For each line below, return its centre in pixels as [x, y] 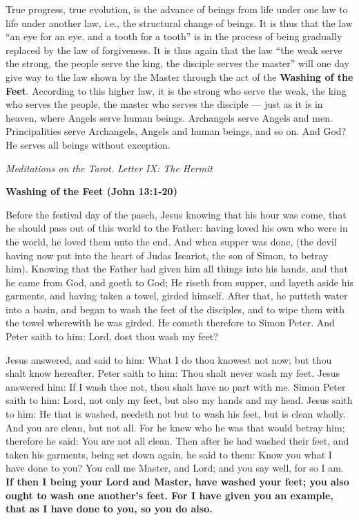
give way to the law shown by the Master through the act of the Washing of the [179, 76]
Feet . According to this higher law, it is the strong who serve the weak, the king [176, 90]
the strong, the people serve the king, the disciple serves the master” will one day [177, 63]
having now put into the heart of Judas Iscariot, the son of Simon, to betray [167, 255]
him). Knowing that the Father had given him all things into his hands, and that [177, 269]
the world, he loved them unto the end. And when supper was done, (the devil [171, 241]
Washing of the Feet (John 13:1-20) [91, 191]
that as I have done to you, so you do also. [109, 509]
